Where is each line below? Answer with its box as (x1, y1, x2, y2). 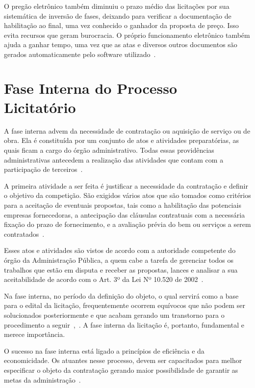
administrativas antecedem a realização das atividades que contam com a (4, 154, 224, 165)
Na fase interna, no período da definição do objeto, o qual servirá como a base (4, 290, 239, 301)
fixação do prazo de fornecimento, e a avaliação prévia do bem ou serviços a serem (4, 219, 251, 229)
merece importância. (4, 329, 65, 339)
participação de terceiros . (4, 164, 83, 174)
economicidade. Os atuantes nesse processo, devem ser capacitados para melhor (4, 355, 242, 365)
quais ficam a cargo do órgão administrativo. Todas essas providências (4, 145, 214, 155)
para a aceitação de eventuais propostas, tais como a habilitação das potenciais (4, 200, 241, 210)
